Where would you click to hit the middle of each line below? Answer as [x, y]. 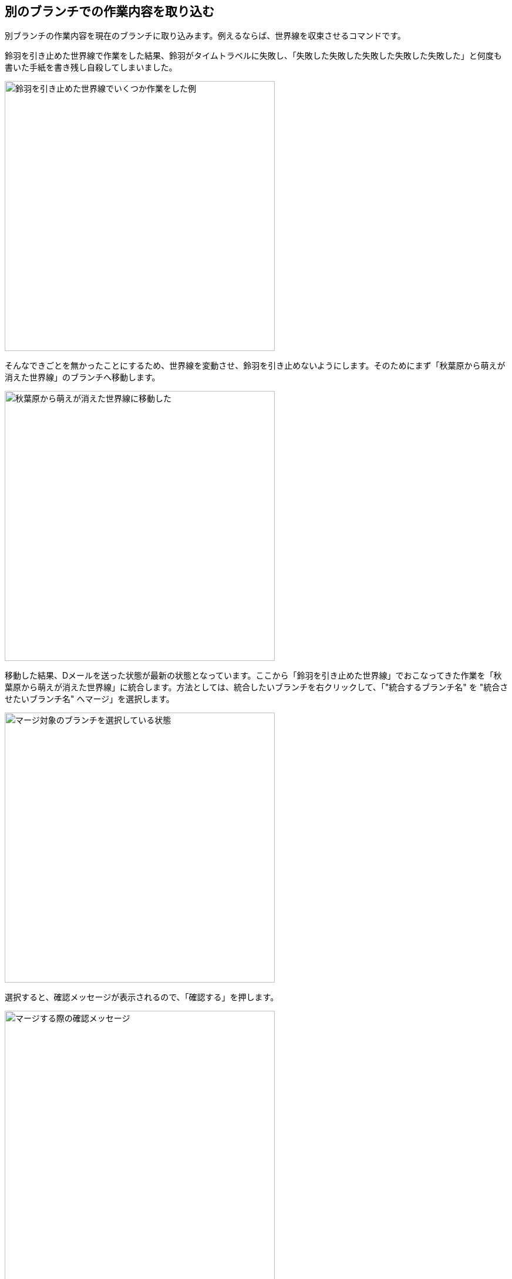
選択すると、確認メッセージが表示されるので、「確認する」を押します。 [142, 997]
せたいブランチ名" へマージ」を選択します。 [90, 699]
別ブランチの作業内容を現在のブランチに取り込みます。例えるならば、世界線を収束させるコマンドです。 [205, 36]
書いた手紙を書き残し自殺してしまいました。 [91, 68]
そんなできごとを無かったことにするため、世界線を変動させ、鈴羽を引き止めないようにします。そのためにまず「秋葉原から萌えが [255, 366]
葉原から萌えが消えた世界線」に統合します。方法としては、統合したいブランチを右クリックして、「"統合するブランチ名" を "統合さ [257, 687]
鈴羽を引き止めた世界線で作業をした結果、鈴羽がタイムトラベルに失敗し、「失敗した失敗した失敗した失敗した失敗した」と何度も [253, 56]
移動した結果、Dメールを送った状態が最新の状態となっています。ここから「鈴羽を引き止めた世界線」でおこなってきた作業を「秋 [253, 676]
